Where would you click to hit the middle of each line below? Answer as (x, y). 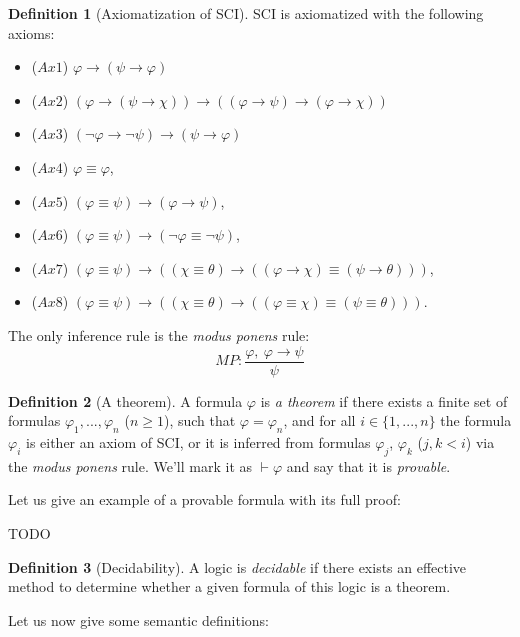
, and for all (319, 420)
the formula (476, 420)
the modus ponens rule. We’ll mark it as (130, 465)
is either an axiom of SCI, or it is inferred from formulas (198, 441)
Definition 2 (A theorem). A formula (125, 400)
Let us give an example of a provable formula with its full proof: (204, 499)
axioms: (31, 32)
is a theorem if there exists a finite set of (384, 400)
